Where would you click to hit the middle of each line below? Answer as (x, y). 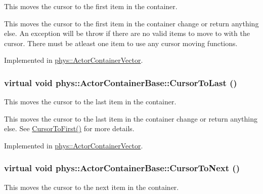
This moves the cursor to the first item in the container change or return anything (131, 23)
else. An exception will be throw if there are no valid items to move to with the (127, 33)
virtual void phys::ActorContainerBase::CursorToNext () (122, 168)
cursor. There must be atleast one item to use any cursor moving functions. (121, 43)
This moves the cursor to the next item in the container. (92, 187)
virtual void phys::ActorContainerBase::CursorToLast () (121, 82)
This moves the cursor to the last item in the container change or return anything (131, 118)
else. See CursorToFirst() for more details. (69, 128)
